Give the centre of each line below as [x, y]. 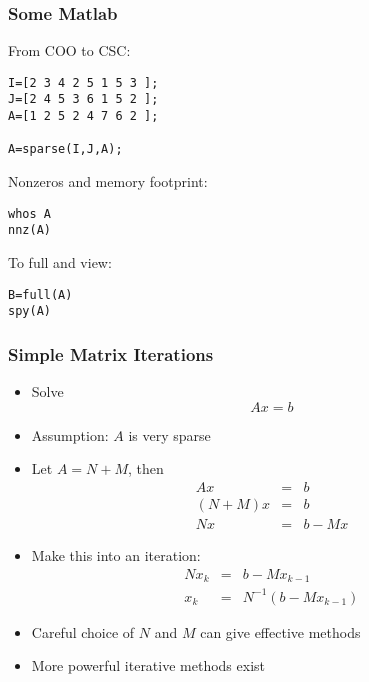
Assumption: [70, 434]
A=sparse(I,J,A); [65, 149]
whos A [29, 213]
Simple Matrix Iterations [111, 353]
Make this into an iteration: [116, 555]
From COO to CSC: [69, 50]
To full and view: [60, 262]
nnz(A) [29, 230]
